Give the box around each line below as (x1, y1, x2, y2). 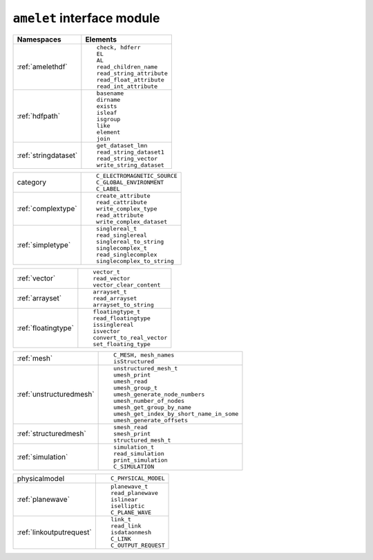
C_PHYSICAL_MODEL (111, 475, 165, 482)
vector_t (93, 268, 120, 276)
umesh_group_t (113, 384, 158, 391)
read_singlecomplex (95, 251, 157, 258)
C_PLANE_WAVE (111, 509, 152, 516)
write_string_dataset (96, 161, 165, 169)
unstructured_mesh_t (113, 364, 178, 372)
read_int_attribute (96, 82, 158, 90)
